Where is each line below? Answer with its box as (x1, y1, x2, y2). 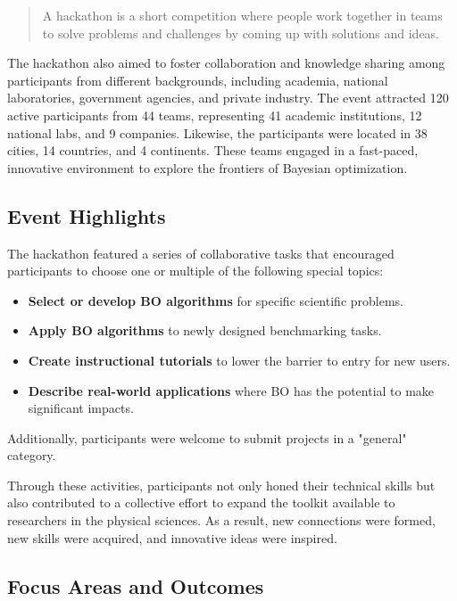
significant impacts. (28, 399, 134, 417)
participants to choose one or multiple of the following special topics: (7, 261, 384, 280)
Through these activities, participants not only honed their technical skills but (7, 475, 436, 494)
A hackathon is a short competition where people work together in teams (42, 6, 443, 24)
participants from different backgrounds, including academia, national (7, 70, 388, 89)
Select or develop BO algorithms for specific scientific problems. (28, 291, 403, 309)
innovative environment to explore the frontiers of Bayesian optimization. (7, 158, 408, 177)
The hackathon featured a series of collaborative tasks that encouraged (7, 243, 395, 262)
